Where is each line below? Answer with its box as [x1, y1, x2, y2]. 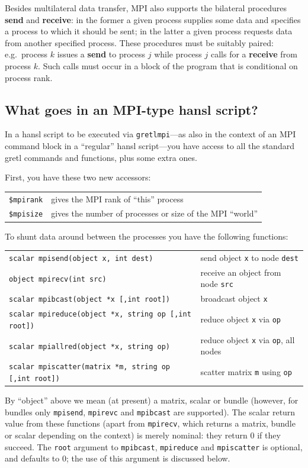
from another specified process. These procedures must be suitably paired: [5, 36, 274, 49]
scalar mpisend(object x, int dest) [9, 254, 153, 263]
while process [154, 48, 202, 60]
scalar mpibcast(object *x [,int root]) [9, 295, 171, 304]
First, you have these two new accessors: [5, 171, 151, 183]
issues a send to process [57, 48, 146, 60]
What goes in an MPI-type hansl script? [5, 100, 258, 118]
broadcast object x [200, 292, 268, 305]
